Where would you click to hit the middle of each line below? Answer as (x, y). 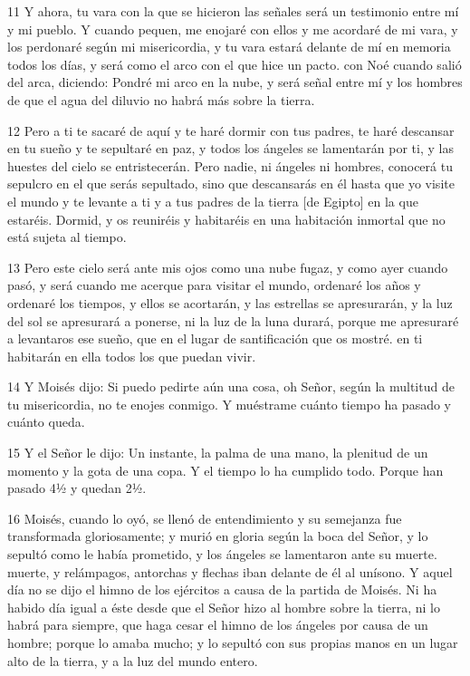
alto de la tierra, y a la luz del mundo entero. (133, 660)
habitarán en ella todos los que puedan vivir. (132, 356)
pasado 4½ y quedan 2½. (77, 488)
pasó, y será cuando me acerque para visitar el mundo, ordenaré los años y (214, 285)
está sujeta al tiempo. (67, 237)
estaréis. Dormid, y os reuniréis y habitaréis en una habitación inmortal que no (226, 219)
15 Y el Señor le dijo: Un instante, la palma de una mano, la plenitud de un (218, 453)
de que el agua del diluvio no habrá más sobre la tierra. (161, 99)
